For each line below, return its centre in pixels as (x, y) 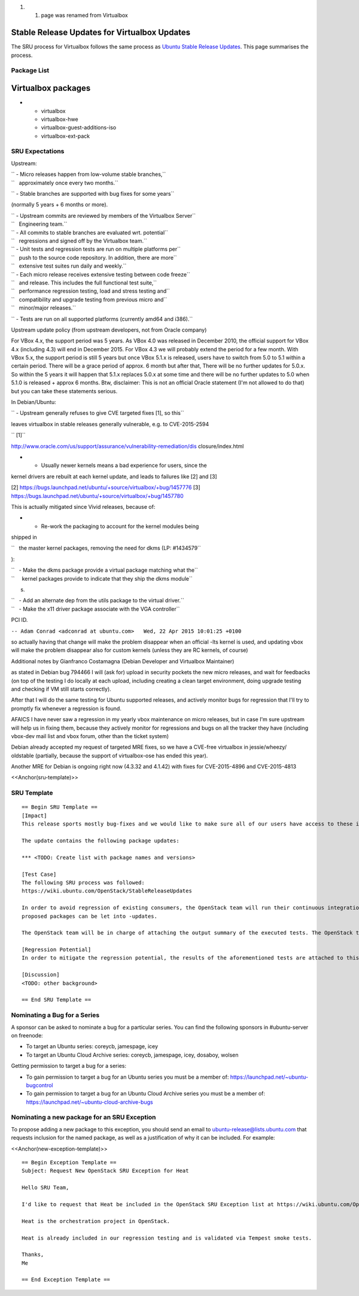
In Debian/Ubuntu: (34, 402)
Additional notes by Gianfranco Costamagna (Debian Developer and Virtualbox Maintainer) (123, 661)
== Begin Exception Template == (69, 1162)
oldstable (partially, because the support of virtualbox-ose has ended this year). (109, 755)
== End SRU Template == (57, 1000)
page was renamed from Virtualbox (84, 16)
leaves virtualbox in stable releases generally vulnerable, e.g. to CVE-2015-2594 (110, 424)
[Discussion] (41, 975)
